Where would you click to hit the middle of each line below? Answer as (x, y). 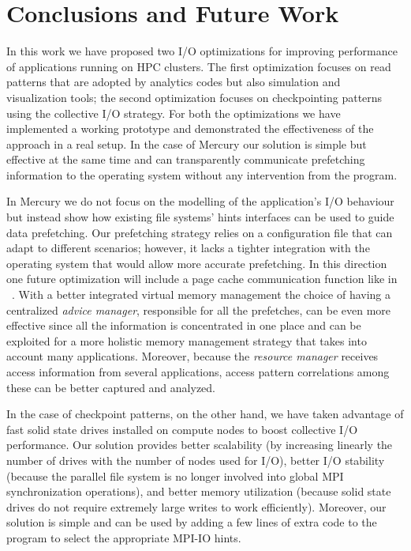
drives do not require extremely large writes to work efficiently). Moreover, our (196, 506)
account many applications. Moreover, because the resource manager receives (192, 356)
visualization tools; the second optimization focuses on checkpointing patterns (194, 97)
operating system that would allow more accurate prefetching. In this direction (197, 263)
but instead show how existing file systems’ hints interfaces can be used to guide (200, 217)
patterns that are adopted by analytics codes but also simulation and (174, 82)
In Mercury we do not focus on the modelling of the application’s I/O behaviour (200, 201)
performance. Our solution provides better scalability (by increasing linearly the (200, 445)
